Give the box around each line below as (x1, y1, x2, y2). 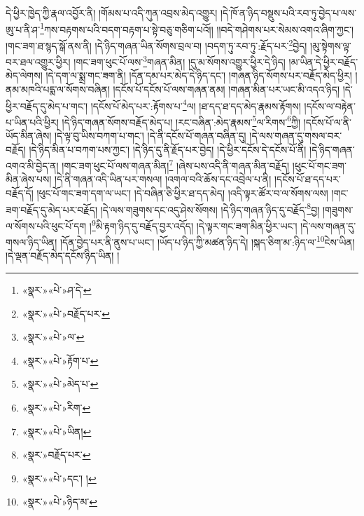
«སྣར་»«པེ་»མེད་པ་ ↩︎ (22, 376, 99, 391)
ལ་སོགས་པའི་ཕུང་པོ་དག (6, 218, 87, 233)
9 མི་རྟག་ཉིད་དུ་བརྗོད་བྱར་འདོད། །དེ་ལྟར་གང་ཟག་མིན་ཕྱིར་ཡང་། (91, 216, 297, 233)
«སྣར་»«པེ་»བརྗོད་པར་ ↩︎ (22, 306, 110, 320)
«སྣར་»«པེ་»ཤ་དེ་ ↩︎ (22, 283, 92, 297)
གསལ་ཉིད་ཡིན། (6, 234, 57, 249)
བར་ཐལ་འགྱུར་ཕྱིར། (6, 54, 71, 69)
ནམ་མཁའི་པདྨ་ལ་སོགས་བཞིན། (6, 81, 110, 96)
